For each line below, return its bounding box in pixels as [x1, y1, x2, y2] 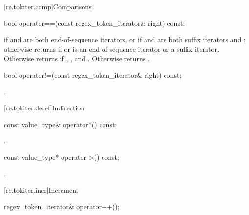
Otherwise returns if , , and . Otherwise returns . [4, 53, 150, 64]
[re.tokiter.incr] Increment [4, 185, 79, 195]
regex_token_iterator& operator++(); [4, 201, 120, 211]
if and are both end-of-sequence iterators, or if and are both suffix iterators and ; [4, 34, 246, 44]
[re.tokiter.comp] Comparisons [4, 1, 92, 11]
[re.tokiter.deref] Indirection [4, 103, 85, 113]
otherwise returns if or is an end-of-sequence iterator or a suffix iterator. [4, 43, 219, 54]
